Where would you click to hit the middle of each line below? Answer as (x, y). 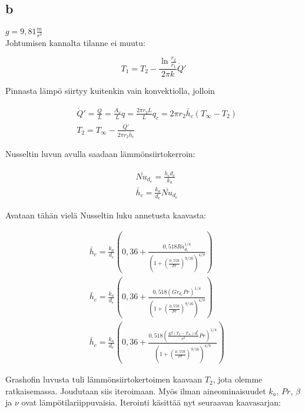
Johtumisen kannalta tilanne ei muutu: (75, 42)
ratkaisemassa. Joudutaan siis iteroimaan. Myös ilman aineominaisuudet (136, 390)
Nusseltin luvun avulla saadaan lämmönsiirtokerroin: (100, 153)
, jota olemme (238, 379)
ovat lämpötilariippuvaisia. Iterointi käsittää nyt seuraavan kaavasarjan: (151, 402)
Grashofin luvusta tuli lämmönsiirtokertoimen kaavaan (104, 379)
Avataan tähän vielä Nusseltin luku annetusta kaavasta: (106, 215)
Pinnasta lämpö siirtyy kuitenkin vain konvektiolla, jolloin (110, 91)
